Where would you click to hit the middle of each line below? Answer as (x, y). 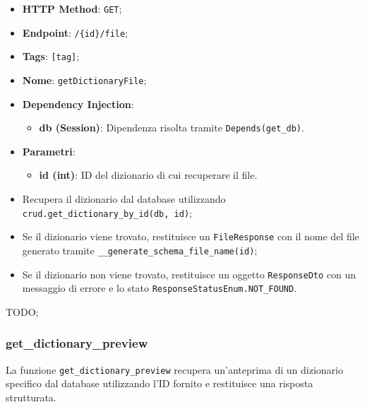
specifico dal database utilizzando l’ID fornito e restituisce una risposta (160, 383)
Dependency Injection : (78, 104)
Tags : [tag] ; (51, 56)
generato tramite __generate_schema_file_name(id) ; (140, 250)
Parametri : (49, 151)
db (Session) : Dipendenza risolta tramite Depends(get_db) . (172, 128)
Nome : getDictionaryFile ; (84, 79)
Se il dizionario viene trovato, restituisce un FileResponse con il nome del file (191, 236)
